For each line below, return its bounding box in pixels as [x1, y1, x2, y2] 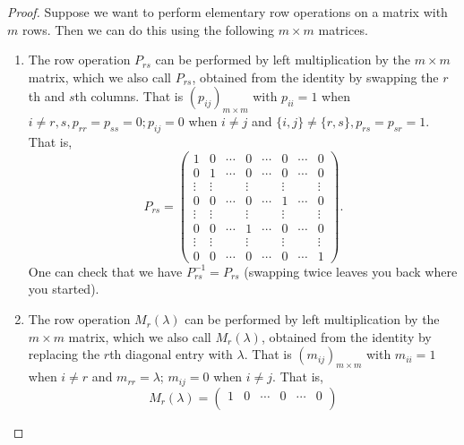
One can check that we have [28, 261, 183, 280]
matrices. [318, 20, 368, 39]
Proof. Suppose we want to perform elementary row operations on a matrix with [7, 3, 448, 21]
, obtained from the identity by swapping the [192, 67, 439, 86]
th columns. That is [74, 87, 184, 106]
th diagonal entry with [109, 345, 233, 364]
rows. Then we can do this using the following [21, 20, 274, 39]
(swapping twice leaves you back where [244, 261, 458, 280]
